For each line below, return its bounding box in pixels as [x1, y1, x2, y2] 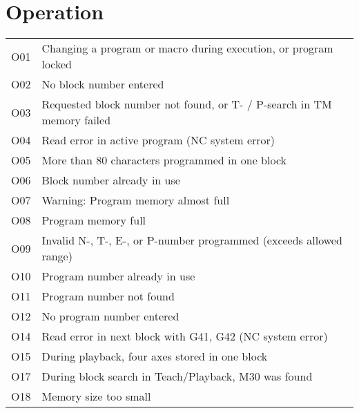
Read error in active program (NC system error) [41, 132, 275, 148]
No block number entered [41, 76, 164, 93]
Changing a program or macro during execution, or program [41, 40, 333, 57]
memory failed [41, 112, 111, 128]
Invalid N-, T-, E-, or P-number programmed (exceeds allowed [41, 232, 342, 249]
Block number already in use [41, 172, 180, 189]
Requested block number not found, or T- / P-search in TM [41, 96, 332, 113]
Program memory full [41, 212, 146, 229]
